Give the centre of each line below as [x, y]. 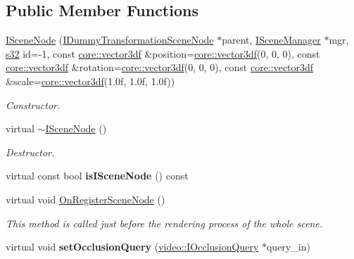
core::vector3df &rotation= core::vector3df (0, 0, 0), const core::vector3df [160, 67]
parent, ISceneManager [271, 40]
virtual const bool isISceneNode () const [97, 176]
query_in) [288, 247]
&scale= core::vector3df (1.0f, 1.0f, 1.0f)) [90, 81]
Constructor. [33, 105]
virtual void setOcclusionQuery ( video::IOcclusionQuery [132, 247]
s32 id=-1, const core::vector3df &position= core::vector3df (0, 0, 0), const [163, 53]
